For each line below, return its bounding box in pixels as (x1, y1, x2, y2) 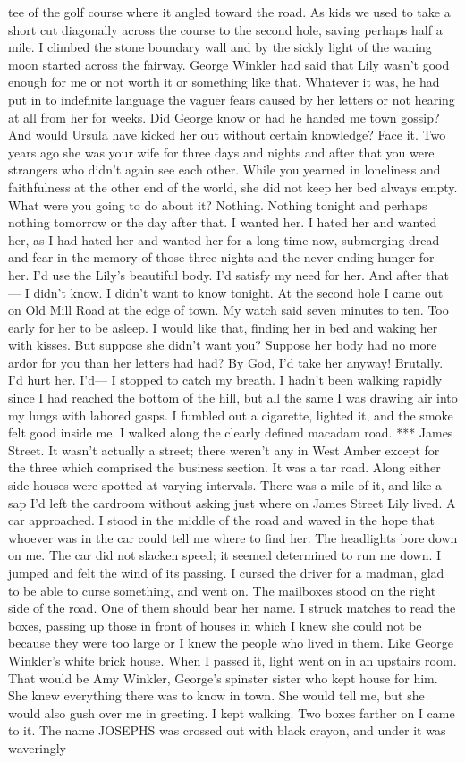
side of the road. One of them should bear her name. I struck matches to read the (8, 598, 456, 617)
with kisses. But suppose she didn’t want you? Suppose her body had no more (8, 335, 437, 354)
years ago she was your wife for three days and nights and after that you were (8, 142, 435, 161)
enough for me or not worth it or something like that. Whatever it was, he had (8, 72, 440, 91)
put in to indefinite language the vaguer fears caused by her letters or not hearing (8, 89, 455, 108)
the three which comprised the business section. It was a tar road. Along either (8, 458, 441, 477)
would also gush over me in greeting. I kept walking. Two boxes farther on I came (8, 703, 455, 722)
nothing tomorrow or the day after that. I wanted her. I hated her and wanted (8, 213, 437, 232)
